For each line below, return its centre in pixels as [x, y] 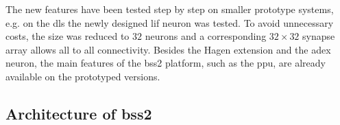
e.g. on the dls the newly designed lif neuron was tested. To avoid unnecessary [170, 22]
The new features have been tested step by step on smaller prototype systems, [170, 9]
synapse [319, 36]
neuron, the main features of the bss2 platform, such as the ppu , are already [166, 63]
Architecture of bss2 [79, 113]
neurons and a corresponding [206, 36]
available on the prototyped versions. [83, 76]
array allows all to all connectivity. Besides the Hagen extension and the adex [168, 49]
